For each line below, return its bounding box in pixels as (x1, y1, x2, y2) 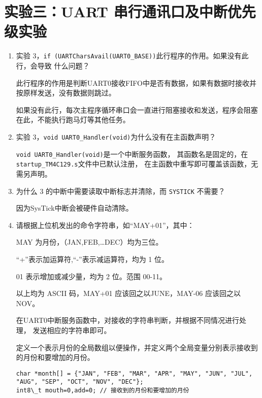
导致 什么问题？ (37, 60, 90, 71)
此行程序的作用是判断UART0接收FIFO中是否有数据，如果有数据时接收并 (16, 77, 256, 88)
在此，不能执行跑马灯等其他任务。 (16, 114, 130, 125)
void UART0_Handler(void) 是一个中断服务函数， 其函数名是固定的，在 (16, 148, 248, 159)
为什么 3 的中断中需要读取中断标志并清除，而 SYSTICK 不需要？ (16, 185, 225, 196)
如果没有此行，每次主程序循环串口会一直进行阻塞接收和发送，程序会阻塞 (16, 104, 258, 115)
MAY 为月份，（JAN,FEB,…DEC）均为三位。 (16, 237, 163, 247)
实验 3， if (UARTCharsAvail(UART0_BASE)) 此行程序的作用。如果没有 (16, 50, 242, 61)
